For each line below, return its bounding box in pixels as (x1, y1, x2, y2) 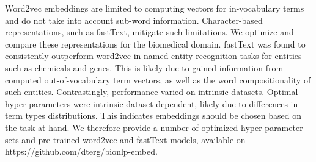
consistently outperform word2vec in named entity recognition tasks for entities (5, 49, 302, 62)
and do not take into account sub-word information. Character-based (5, 13, 263, 26)
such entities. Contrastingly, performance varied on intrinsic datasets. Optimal (5, 85, 298, 98)
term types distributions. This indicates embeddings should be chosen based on (5, 109, 301, 122)
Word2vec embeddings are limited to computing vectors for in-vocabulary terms (5, 2, 304, 14)
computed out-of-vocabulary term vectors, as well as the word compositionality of (5, 73, 311, 86)
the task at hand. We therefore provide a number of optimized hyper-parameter (5, 121, 303, 133)
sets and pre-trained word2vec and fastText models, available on (5, 133, 246, 146)
